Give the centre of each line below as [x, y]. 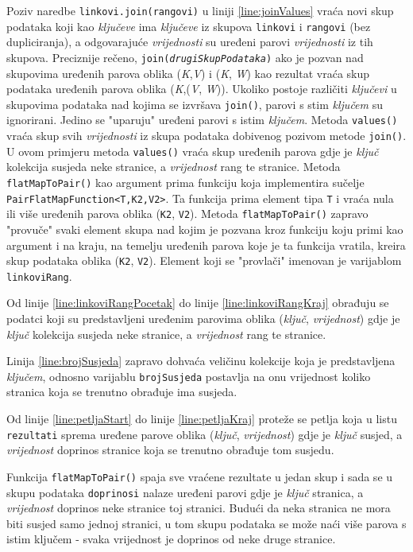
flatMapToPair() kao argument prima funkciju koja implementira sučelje [185, 182]
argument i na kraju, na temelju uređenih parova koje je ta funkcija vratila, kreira [206, 245]
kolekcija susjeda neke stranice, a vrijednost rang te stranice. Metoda [174, 167]
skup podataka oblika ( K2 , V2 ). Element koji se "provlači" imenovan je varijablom [204, 260]
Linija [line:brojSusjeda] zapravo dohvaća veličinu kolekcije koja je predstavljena [201, 361]
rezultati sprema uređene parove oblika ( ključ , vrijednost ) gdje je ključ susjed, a [205, 434]
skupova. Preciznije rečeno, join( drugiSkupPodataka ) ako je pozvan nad [185, 57]
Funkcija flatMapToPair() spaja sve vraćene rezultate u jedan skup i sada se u [200, 476]
